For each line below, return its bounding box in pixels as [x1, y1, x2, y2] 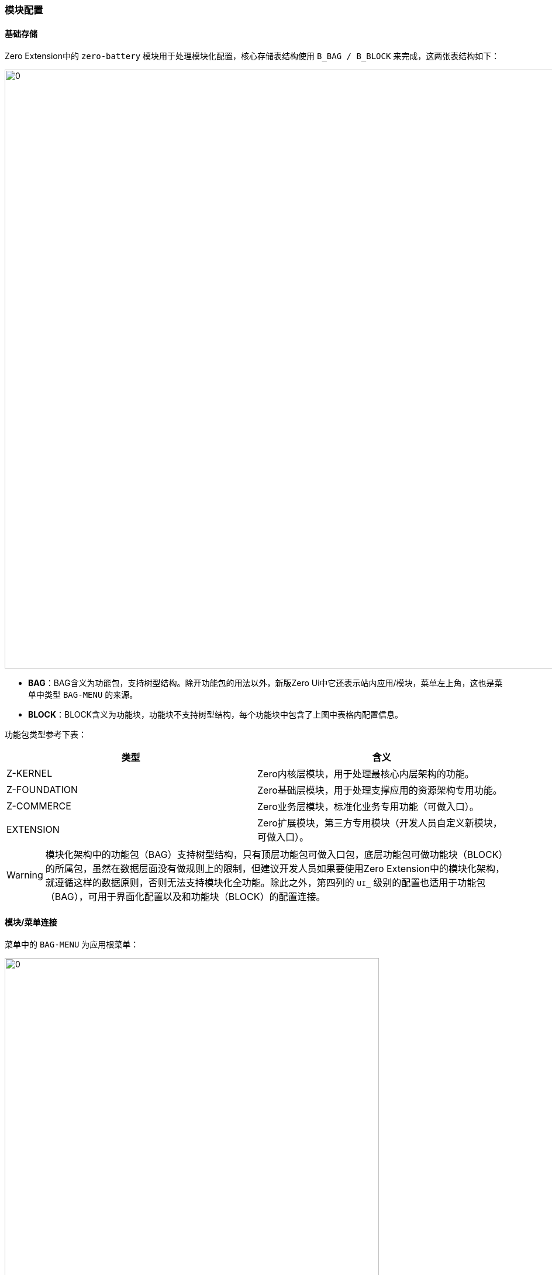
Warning [6, 869, 43, 881]
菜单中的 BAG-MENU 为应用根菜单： [5, 939, 139, 950]
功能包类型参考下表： [5, 729, 87, 740]
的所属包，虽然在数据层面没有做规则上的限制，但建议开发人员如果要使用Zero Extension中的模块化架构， [45, 863, 505, 875]
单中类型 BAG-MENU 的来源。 [28, 690, 138, 700]
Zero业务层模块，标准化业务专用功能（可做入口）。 [257, 801, 479, 813]
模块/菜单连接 [5, 916, 57, 927]
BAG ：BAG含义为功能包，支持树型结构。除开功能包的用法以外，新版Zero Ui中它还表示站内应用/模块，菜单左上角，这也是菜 [28, 678, 503, 688]
